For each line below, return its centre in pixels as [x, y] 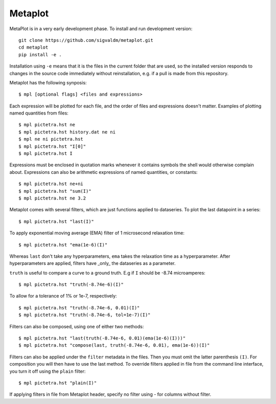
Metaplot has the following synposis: [48, 82]
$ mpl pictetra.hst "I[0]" [52, 146]
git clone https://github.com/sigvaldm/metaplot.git [86, 40]
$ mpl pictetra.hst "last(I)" [56, 221]
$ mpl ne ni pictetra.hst [51, 139]
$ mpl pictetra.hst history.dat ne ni [67, 132]
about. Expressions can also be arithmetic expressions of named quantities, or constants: [103, 172]
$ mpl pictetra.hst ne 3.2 [52, 198]
